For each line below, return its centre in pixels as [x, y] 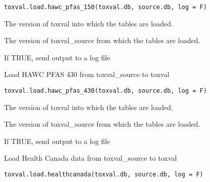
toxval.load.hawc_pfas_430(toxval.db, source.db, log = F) [106, 91]
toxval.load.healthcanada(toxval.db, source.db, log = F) [104, 175]
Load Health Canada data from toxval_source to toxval [91, 158]
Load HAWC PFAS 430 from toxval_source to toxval [87, 74]
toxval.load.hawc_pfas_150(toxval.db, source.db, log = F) [106, 7]
